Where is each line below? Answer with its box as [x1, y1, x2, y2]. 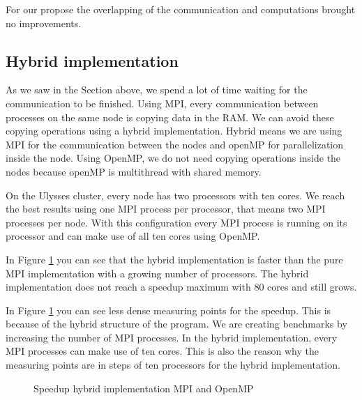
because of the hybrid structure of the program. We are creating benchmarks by [6, 316, 347, 331]
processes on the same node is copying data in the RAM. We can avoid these [6, 109, 334, 124]
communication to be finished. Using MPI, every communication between [6, 95, 319, 110]
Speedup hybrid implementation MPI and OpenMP [33, 380, 254, 395]
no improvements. [6, 15, 82, 30]
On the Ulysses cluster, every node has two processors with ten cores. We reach [6, 187, 345, 202]
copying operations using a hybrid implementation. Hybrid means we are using [6, 123, 342, 138]
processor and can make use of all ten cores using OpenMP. [6, 229, 260, 243]
